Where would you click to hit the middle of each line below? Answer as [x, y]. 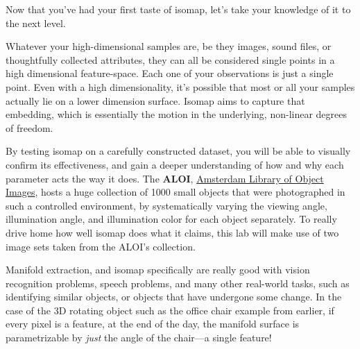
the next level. [36, 23]
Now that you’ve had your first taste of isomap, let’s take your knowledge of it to [178, 9]
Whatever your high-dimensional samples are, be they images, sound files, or [169, 46]
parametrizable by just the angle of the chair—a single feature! [139, 338]
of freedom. [29, 127]
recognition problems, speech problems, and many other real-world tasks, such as [178, 283]
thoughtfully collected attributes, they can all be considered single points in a [170, 59]
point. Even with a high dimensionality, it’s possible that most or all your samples [180, 86]
